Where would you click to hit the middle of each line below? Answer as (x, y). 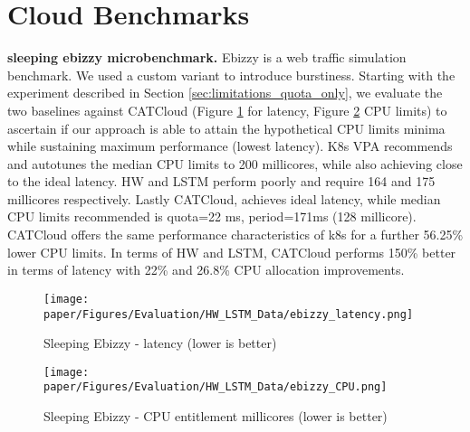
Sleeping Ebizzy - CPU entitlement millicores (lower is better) (216, 416)
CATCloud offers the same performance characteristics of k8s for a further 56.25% (235, 235)
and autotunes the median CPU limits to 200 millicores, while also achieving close (235, 163)
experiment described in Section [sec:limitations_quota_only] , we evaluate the (225, 93)
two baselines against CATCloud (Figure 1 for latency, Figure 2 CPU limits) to (227, 110)
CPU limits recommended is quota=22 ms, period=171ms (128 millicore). (212, 216)
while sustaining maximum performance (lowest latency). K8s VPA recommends (230, 146)
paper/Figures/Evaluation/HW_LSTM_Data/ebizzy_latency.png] (229, 314)
